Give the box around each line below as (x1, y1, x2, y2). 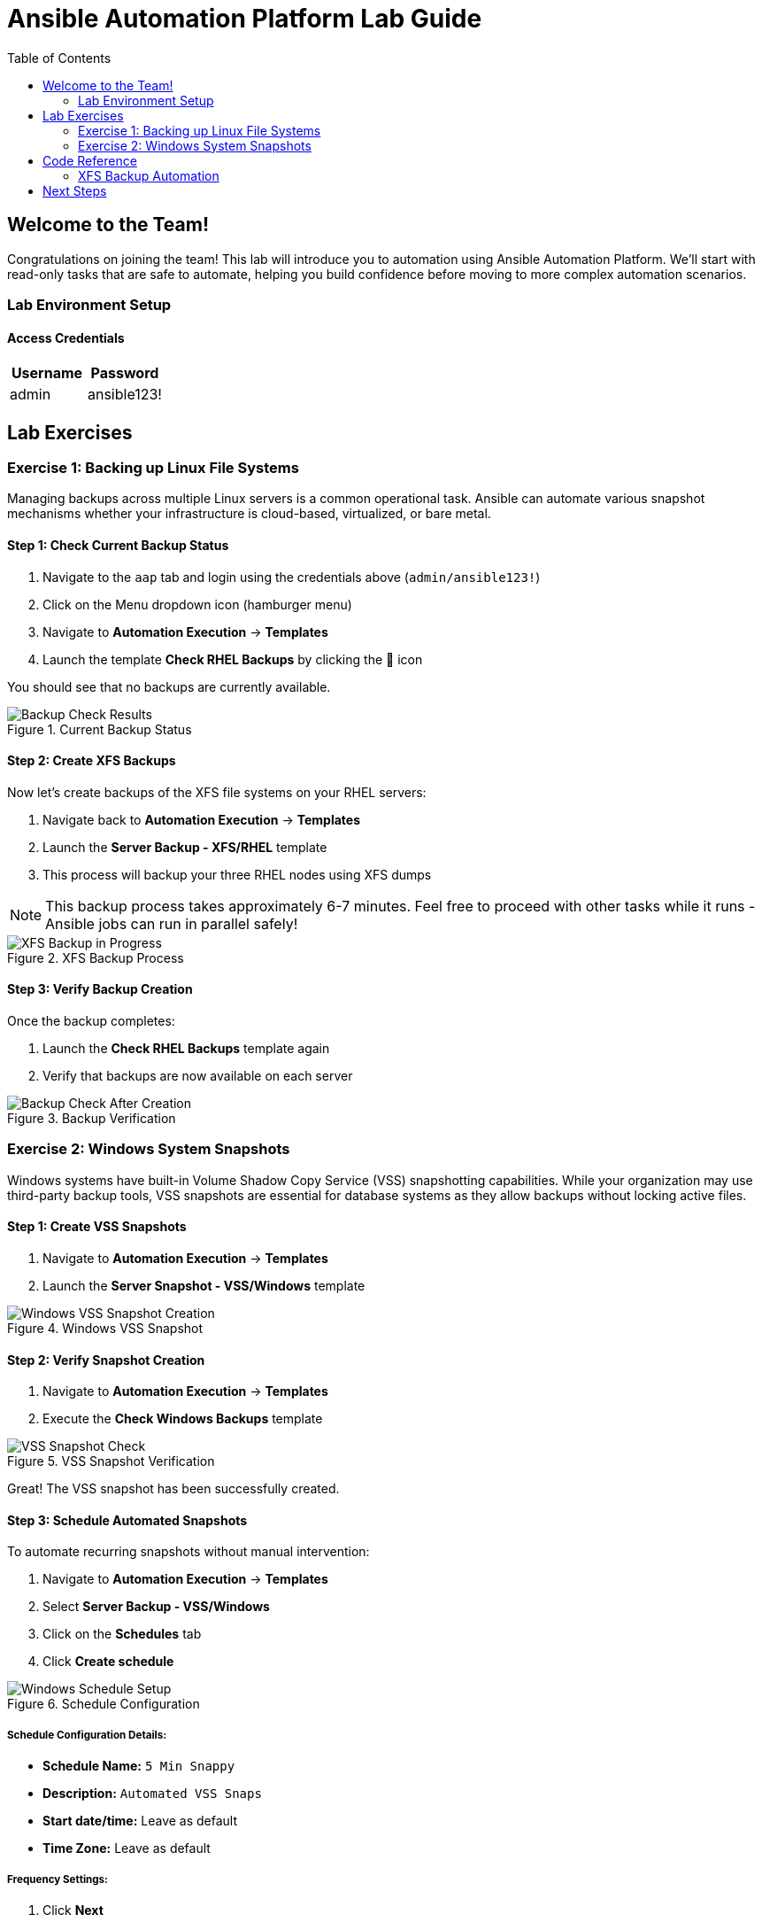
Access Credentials (7, 329, 125, 345)
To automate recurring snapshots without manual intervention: (7, 1544, 370, 1560)
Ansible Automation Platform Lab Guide (7, 4, 482, 34)
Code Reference (42, 152, 137, 168)
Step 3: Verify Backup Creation (7, 981, 193, 997)
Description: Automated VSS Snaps (42, 1786, 262, 1802)
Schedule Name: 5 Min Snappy (42, 1758, 235, 1774)
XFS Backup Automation (78, 167, 219, 183)
